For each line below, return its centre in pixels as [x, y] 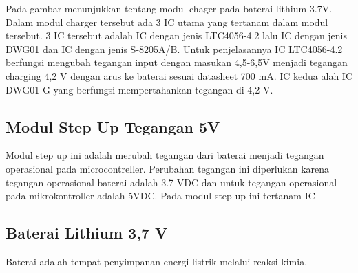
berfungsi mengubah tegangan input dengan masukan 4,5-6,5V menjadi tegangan [177, 62]
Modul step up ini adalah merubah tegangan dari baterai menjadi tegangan [165, 155]
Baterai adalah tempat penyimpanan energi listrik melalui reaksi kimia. [157, 261]
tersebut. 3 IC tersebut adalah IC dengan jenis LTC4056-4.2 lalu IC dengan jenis [177, 35]
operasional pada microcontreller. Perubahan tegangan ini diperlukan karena [168, 168]
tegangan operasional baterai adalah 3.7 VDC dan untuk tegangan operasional [171, 182]
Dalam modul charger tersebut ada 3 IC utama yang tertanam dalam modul [167, 22]
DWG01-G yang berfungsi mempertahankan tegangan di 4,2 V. [139, 89]
